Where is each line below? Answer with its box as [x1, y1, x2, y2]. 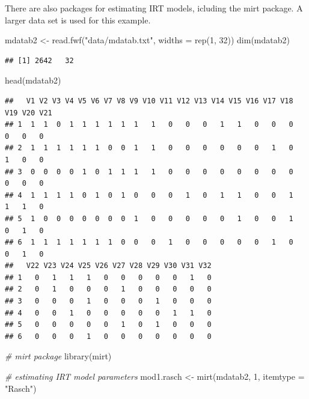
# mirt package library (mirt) [5, 350, 112, 362]
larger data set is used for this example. [5, 13, 151, 26]
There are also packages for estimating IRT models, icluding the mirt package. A [5, 2, 303, 14]
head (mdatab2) [5, 74, 61, 87]
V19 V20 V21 [5, 108, 52, 117]
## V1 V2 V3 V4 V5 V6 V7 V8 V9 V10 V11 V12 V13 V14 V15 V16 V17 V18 [5, 96, 293, 105]
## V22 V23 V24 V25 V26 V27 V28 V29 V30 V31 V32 [5, 261, 212, 270]
